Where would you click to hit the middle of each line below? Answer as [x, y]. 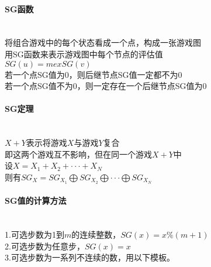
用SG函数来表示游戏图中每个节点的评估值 [84, 54]
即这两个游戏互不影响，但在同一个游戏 [78, 154]
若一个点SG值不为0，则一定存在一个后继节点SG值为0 [106, 86]
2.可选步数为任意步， [45, 246]
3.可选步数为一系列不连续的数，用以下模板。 [90, 257]
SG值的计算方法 [36, 201]
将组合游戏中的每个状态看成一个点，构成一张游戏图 [103, 42]
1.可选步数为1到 [34, 235]
